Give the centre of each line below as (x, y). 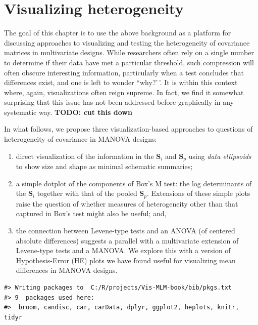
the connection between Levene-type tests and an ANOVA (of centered (125, 230)
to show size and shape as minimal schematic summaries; (104, 166)
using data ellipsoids (220, 156)
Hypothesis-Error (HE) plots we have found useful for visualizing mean (126, 260)
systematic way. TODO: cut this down (68, 112)
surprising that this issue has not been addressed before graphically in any (119, 102)
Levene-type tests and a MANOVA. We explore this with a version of (123, 250)
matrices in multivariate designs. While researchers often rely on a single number (129, 52)
